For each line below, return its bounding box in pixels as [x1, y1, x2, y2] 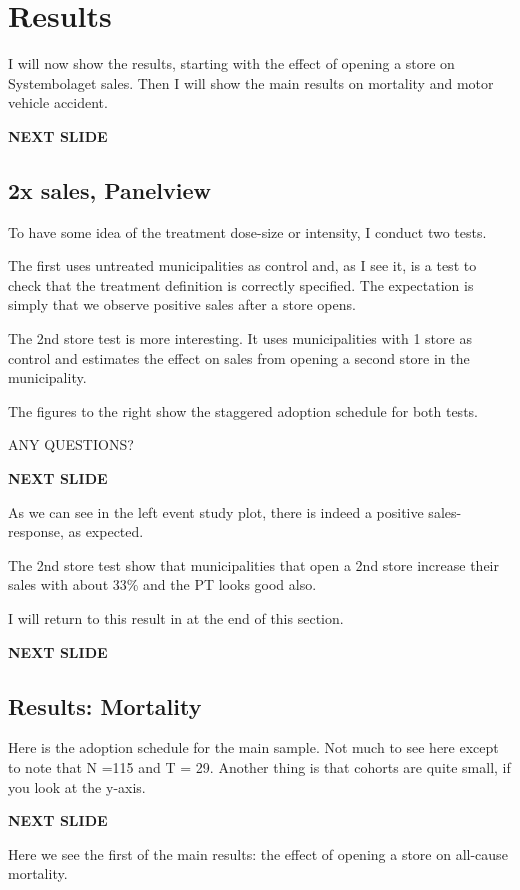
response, [8, 521, 64, 542]
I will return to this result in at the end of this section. [8, 608, 344, 629]
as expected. [68, 521, 144, 542]
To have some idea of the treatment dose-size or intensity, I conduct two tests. [8, 221, 487, 242]
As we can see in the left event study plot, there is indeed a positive [8, 501, 424, 522]
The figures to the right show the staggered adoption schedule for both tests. [8, 400, 478, 421]
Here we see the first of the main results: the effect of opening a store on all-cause [8, 843, 508, 864]
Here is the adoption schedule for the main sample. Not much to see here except [8, 737, 499, 758]
